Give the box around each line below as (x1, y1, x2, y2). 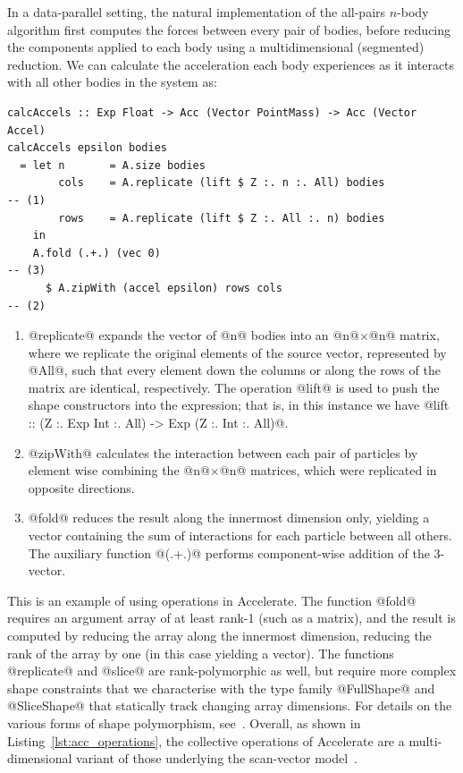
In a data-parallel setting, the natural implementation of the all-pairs (7, 3, 386, 21)
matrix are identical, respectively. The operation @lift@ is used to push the (28, 378, 440, 396)
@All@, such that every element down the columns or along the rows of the (28, 361, 441, 379)
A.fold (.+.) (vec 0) (32, 246, 161, 259)
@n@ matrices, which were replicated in (219, 461, 437, 480)
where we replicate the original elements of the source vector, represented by (28, 343, 447, 361)
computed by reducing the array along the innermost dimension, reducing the (7, 626, 432, 644)
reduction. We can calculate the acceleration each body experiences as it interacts (7, 55, 455, 73)
